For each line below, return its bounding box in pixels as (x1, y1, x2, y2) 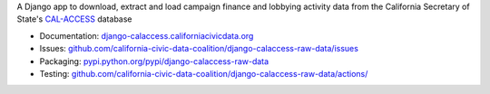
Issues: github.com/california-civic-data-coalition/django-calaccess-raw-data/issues (39, 43, 358, 54)
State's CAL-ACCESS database (16, 14, 132, 24)
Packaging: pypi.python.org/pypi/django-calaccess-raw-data (39, 55, 269, 67)
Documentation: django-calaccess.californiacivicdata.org (39, 30, 254, 41)
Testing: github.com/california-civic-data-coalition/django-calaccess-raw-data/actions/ (39, 68, 368, 79)
